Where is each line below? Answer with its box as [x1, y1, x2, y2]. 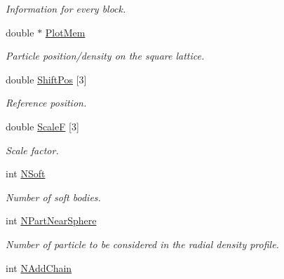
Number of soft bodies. [6, 189, 101, 204]
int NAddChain [6, 260, 72, 275]
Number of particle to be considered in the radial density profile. [6, 236, 279, 251]
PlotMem [45, 25, 86, 39]
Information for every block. [6, 1, 126, 15]
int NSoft [6, 166, 46, 181]
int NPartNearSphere [6, 213, 97, 228]
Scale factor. [6, 142, 59, 157]
